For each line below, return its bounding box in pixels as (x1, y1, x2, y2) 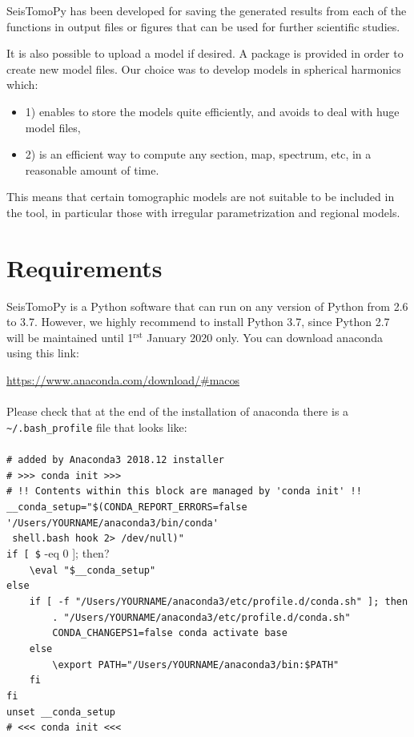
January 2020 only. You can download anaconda (147, 328, 383, 345)
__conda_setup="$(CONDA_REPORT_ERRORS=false (6, 501, 247, 513)
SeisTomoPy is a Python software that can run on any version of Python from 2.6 (6, 297, 408, 314)
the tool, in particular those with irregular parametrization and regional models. (6, 203, 400, 220)
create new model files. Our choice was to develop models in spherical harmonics (6, 60, 401, 77)
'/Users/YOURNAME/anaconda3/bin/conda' (6, 517, 219, 529)
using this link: (6, 344, 79, 361)
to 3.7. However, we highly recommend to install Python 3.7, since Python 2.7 (6, 313, 390, 330)
